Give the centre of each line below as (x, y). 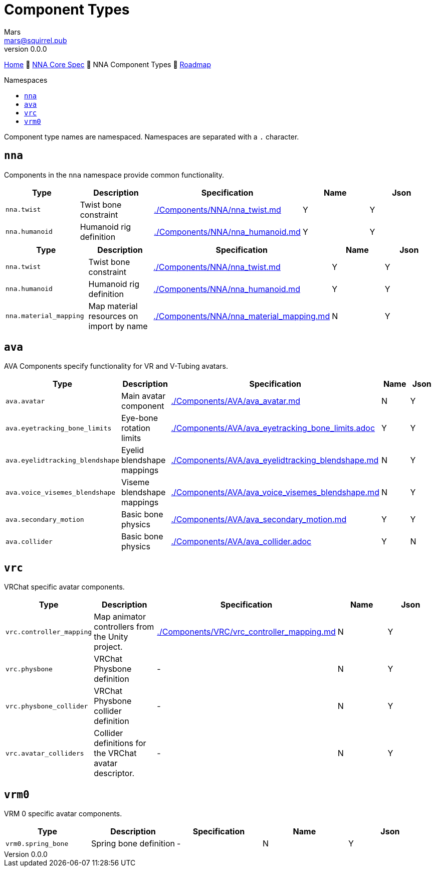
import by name (118, 326)
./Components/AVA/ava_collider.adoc (241, 542)
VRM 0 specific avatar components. (63, 814)
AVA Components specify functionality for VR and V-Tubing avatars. (116, 366)
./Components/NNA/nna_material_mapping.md (242, 316)
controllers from (124, 627)
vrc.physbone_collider (47, 706)
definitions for (120, 743)
